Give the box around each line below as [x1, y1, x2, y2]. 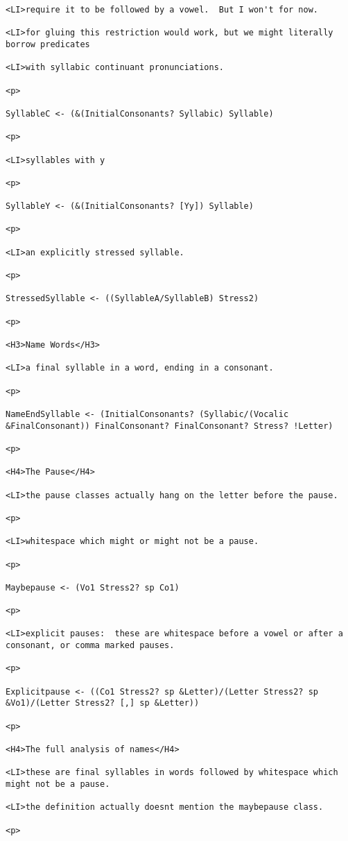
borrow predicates [6, 39, 90, 49]
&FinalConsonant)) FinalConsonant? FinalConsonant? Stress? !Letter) [6, 420, 333, 431]
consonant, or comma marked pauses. [6, 640, 175, 651]
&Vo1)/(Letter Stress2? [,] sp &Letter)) [6, 698, 200, 708]
